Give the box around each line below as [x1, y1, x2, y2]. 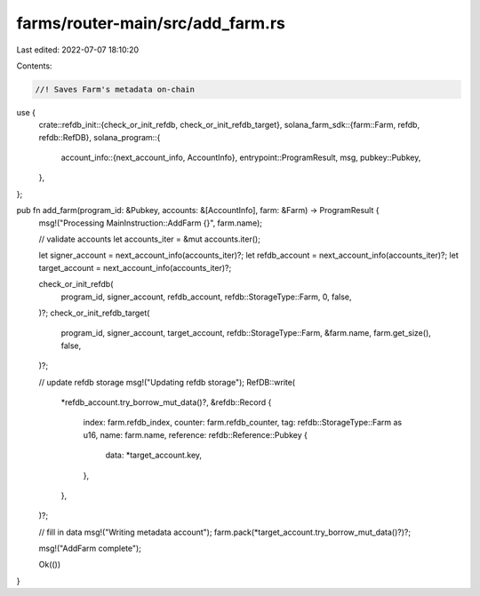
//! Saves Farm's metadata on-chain [35, 84, 196, 94]
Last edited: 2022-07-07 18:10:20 [16, 44, 140, 55]
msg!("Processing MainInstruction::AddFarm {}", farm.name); [38, 218, 262, 228]
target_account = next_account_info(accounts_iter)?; [38, 262, 232, 273]
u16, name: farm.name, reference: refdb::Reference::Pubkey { [83, 429, 308, 440]
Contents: [16, 60, 52, 71]
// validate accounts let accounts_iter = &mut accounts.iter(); [38, 234, 261, 244]
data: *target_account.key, [105, 449, 203, 461]
